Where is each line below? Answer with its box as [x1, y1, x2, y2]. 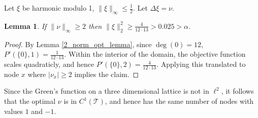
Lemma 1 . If [4, 20, 47, 31]
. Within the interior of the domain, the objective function [64, 49, 246, 59]
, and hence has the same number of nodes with [105, 96, 254, 106]
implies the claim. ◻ [74, 68, 139, 79]
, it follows [221, 86, 254, 96]
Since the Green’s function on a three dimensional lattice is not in [4, 86, 209, 96]
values [4, 105, 23, 116]
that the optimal [4, 96, 56, 106]
